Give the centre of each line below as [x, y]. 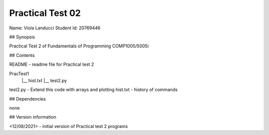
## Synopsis [22, 37]
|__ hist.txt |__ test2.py [44, 80]
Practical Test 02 [45, 13]
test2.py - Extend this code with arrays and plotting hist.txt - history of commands [93, 90]
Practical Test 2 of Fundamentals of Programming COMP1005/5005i [79, 46]
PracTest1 [19, 73]
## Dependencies [27, 99]
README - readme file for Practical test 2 [52, 64]
